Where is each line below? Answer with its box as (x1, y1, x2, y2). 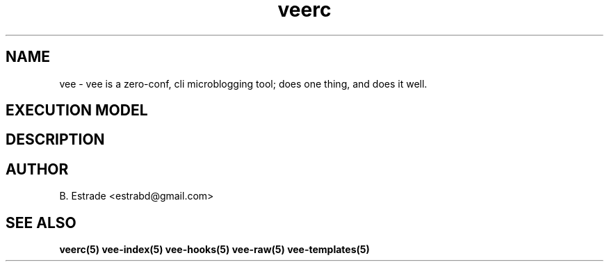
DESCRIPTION (6, 131, 105, 149)
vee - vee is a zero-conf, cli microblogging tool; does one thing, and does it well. (59, 77, 428, 90)
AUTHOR (6, 160, 69, 178)
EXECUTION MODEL (6, 102, 148, 120)
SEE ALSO (6, 213, 76, 232)
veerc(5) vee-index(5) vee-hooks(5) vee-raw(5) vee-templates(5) (59, 243, 370, 256)
